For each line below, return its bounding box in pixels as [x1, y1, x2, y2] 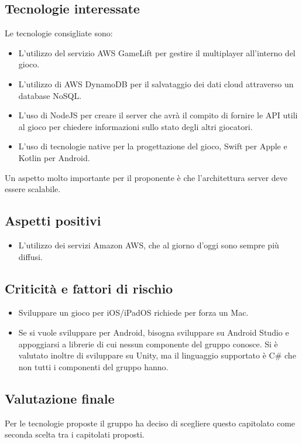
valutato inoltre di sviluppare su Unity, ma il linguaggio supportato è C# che [18, 349, 296, 361]
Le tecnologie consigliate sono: [5, 27, 113, 39]
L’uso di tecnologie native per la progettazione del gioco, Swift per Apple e [18, 140, 287, 152]
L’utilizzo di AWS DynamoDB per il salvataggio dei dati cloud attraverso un [18, 77, 294, 90]
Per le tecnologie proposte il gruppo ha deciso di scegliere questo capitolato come [5, 416, 296, 429]
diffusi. [18, 250, 43, 262]
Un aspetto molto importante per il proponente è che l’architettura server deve [5, 171, 288, 183]
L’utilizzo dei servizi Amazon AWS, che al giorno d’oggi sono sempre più [18, 238, 279, 251]
